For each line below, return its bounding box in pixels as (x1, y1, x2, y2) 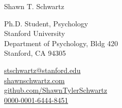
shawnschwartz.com (4, 75, 65, 85)
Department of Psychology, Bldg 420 (4, 38, 118, 48)
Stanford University (4, 28, 65, 39)
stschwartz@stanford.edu (4, 64, 81, 75)
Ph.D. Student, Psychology (4, 18, 88, 28)
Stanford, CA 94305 (4, 48, 66, 58)
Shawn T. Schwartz (4, 1, 65, 11)
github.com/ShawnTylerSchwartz (4, 85, 107, 95)
